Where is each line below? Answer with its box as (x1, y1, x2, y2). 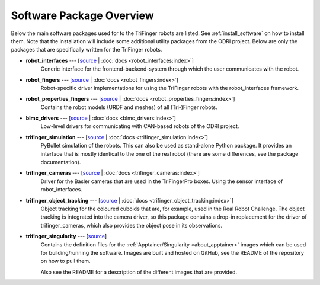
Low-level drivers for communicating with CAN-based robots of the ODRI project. (40, 123, 239, 130)
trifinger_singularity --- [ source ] (25, 233, 107, 240)
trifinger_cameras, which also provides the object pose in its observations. (40, 222, 222, 229)
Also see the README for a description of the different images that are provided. (40, 268, 237, 276)
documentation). (40, 159, 81, 166)
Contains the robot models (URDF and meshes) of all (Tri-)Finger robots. (40, 104, 217, 111)
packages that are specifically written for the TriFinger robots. (11, 46, 162, 53)
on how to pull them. (40, 258, 91, 265)
